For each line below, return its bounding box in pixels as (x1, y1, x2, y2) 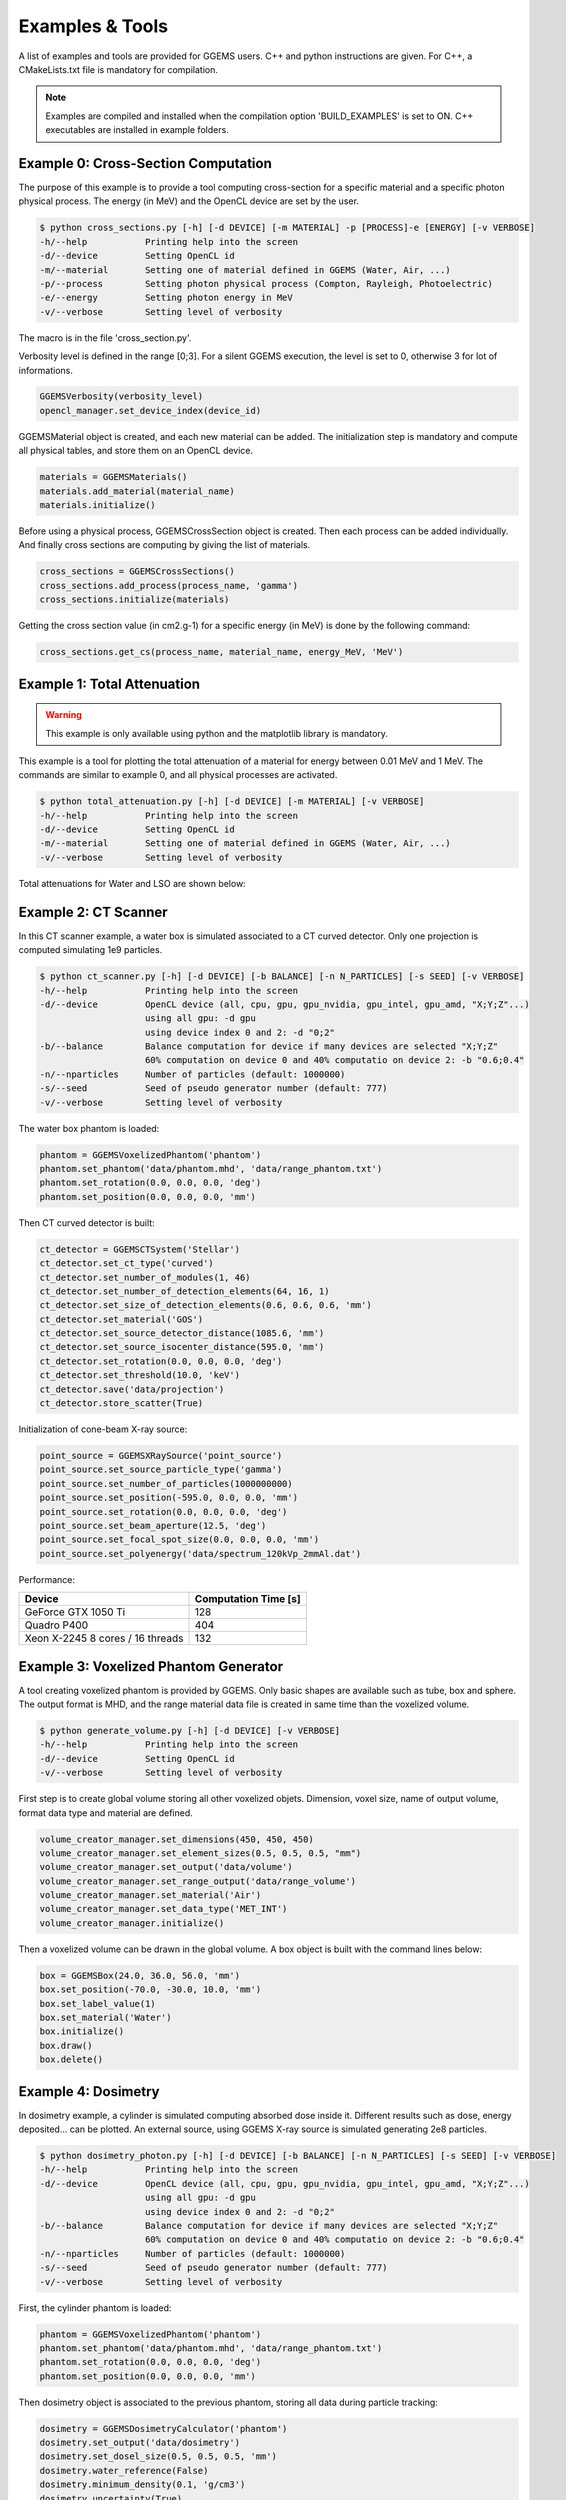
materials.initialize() (39, 500, 157, 511)
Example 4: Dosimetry (18, 2083, 160, 2100)
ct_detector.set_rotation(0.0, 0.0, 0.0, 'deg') (39, 1355, 283, 1367)
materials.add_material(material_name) (39, 485, 235, 497)
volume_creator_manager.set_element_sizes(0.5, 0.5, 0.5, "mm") (39, 1847, 362, 1859)
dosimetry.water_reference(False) (39, 2465, 209, 2476)
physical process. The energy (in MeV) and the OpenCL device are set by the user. (18, 195, 360, 207)
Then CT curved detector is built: (18, 1216, 155, 1229)
